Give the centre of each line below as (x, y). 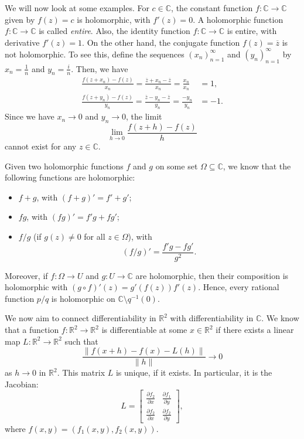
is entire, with (252, 31)
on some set (177, 166)
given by (20, 19)
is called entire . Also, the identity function (115, 31)
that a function (32, 330)
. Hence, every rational (239, 287)
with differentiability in (212, 318)
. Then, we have (100, 68)
